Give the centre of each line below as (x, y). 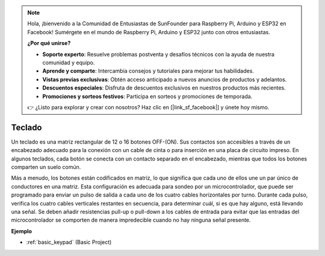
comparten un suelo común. (46, 167)
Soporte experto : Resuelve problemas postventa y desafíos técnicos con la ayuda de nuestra (159, 54)
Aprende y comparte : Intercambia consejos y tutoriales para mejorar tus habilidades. (148, 71)
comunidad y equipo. (69, 62)
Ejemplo (22, 231)
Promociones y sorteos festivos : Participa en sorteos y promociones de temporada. (147, 96)
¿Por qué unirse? (49, 43)
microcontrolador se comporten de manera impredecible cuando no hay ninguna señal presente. (131, 220)
